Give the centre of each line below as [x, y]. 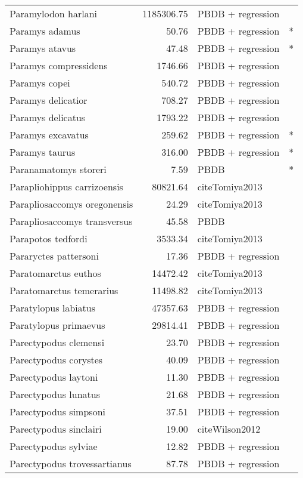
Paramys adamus [45, 31]
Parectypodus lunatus [55, 394]
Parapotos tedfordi [49, 238]
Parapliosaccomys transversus [71, 221]
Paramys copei [40, 83]
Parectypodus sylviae [54, 446]
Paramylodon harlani [54, 13]
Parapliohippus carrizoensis [66, 186]
